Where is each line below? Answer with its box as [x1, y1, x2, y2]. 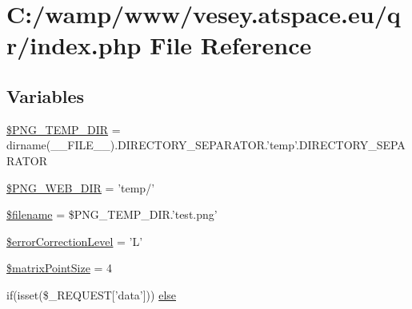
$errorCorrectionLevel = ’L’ [6, 232, 143, 249]
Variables [6, 83, 85, 108]
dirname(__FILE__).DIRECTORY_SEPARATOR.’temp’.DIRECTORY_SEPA [6, 137, 406, 153]
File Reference [150, 29, 312, 61]
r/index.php [6, 29, 142, 61]
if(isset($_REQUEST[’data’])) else [6, 286, 177, 303]
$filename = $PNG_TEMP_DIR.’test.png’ [6, 206, 218, 223]
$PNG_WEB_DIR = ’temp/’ [6, 179, 155, 196]
